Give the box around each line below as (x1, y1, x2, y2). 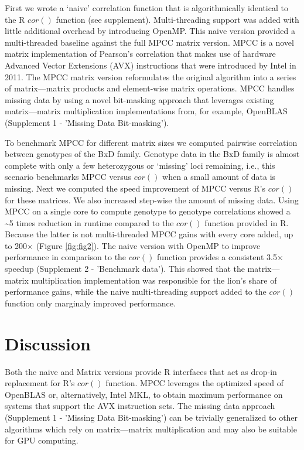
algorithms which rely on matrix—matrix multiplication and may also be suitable (5, 422, 297, 435)
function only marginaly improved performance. (5, 296, 176, 309)
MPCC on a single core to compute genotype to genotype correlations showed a (5, 205, 291, 217)
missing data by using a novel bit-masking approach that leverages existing (5, 93, 274, 105)
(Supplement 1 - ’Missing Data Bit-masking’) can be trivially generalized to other (5, 411, 298, 423)
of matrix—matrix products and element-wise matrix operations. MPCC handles (5, 82, 295, 94)
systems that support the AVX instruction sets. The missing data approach (5, 400, 275, 412)
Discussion (5, 331, 91, 355)
